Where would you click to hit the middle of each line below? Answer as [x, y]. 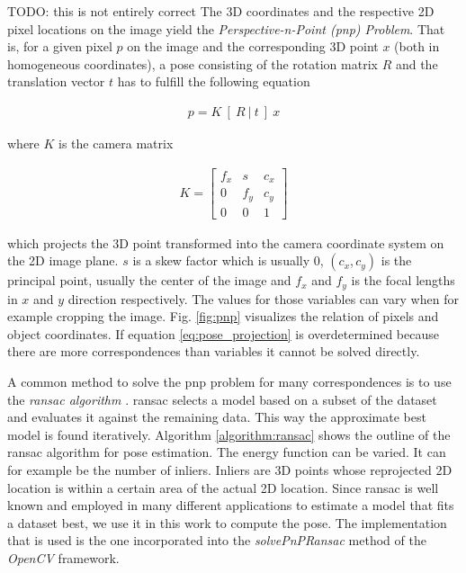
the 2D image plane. [63, 260]
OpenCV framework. [63, 557]
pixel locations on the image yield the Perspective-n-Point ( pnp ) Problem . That [226, 28]
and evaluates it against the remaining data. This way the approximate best [217, 417]
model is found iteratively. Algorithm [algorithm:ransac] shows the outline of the [229, 434]
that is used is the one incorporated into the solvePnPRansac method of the [217, 540]
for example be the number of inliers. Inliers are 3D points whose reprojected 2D [230, 470]
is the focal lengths [403, 280]
